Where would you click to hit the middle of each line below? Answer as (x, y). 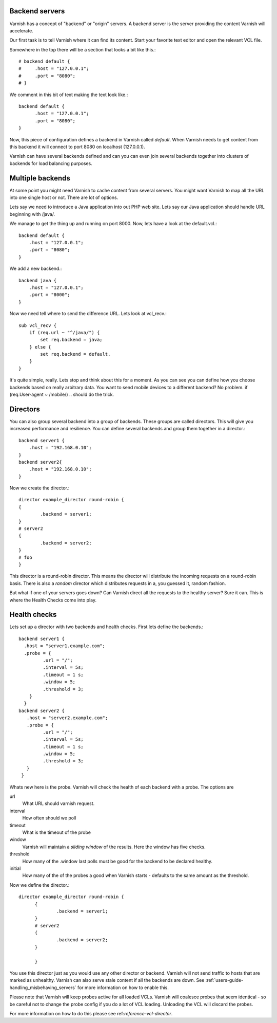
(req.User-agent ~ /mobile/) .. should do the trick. (62, 395)
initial (15, 868)
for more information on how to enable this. (123, 988)
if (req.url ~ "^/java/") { (64, 332)
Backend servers (37, 11)
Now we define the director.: (39, 885)
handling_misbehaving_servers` (43, 988)
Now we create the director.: (39, 488)
